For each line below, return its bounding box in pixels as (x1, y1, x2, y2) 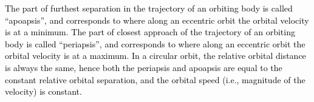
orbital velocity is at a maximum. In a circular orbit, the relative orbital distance (5, 49, 306, 62)
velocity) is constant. (5, 85, 82, 98)
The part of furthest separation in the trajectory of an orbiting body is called (5, 2, 293, 14)
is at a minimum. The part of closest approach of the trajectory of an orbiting (5, 25, 295, 38)
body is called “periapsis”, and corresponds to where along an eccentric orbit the (5, 37, 305, 50)
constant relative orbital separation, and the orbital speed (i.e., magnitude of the (5, 73, 305, 86)
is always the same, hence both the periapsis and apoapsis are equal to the (5, 61, 282, 73)
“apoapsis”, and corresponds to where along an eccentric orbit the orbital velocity (5, 13, 309, 26)
